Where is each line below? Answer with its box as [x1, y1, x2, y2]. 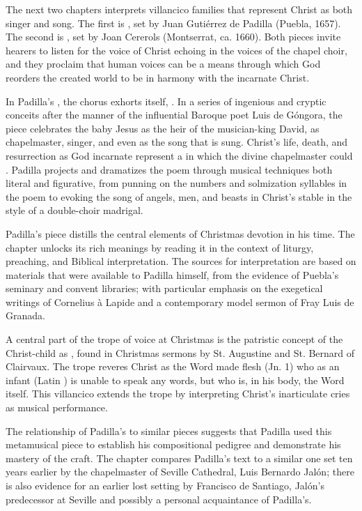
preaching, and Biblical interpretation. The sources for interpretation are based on [6, 254, 356, 268]
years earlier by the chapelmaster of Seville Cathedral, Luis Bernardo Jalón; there [6, 464, 354, 479]
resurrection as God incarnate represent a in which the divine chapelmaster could [6, 148, 353, 162]
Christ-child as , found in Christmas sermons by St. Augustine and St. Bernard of [6, 345, 355, 360]
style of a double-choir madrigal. [6, 203, 143, 218]
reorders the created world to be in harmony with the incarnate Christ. [6, 70, 310, 84]
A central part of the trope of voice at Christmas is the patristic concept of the [6, 332, 343, 346]
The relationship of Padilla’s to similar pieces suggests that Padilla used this [6, 423, 332, 438]
